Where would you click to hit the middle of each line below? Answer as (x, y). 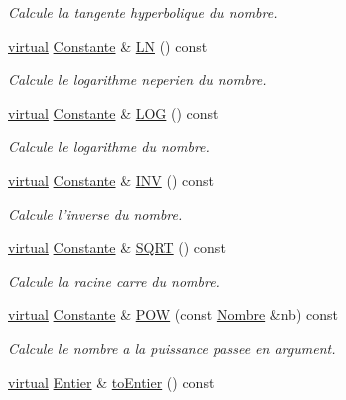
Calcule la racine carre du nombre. (114, 280)
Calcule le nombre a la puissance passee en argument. (172, 347)
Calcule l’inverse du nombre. (95, 213)
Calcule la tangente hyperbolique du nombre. (143, 12)
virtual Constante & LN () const (108, 45)
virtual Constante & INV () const (111, 179)
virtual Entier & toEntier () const (111, 381)
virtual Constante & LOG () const (113, 112)
